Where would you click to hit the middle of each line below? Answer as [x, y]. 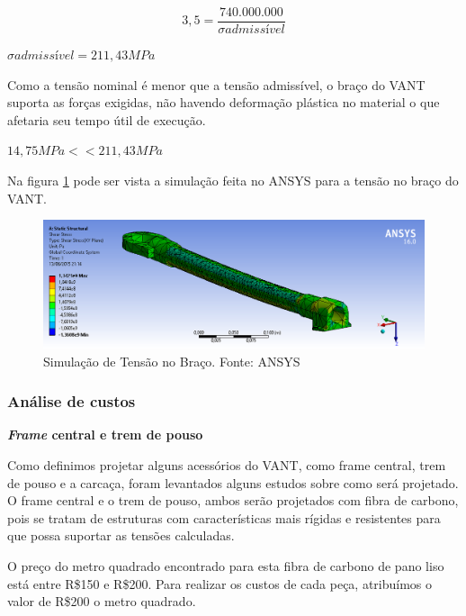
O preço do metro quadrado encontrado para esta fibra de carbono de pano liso [226, 566]
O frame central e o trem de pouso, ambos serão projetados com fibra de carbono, [233, 500]
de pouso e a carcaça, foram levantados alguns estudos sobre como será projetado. [233, 482]
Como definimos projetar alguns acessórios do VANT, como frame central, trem [227, 465]
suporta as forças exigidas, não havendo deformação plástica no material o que [224, 102]
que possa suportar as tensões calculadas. [121, 535]
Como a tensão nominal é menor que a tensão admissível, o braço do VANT [216, 84]
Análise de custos [72, 401]
